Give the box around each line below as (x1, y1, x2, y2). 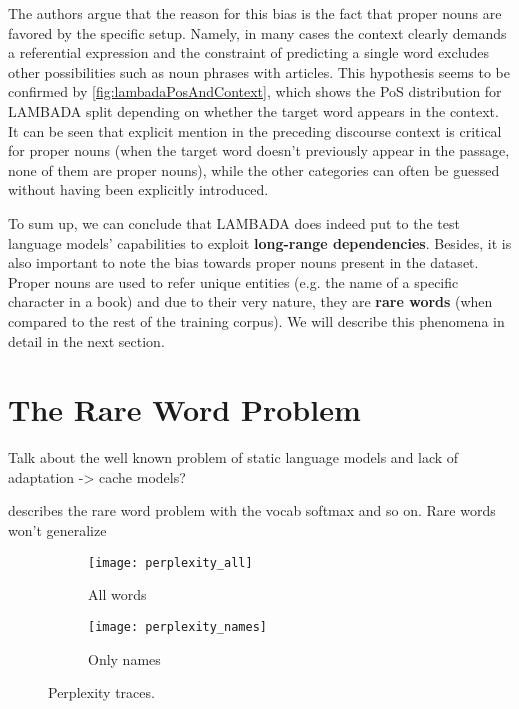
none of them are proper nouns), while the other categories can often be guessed (8, 159, 500, 180)
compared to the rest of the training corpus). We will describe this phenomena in (8, 310, 505, 331)
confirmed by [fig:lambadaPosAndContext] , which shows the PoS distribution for (8, 81, 502, 102)
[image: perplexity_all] (88, 555, 253, 570)
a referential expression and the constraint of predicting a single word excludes (8, 42, 489, 63)
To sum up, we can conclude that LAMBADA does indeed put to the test (8, 212, 460, 233)
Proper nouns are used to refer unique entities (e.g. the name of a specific (8, 271, 459, 292)
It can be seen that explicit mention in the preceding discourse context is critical (8, 120, 502, 141)
